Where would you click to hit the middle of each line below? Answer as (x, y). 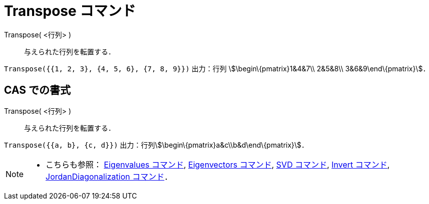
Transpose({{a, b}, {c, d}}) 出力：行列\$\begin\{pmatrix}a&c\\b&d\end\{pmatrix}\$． (156, 145)
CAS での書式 (38, 90)
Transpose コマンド (70, 11)
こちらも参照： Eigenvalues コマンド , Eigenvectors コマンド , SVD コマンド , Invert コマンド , (218, 164)
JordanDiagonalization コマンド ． (109, 176)
